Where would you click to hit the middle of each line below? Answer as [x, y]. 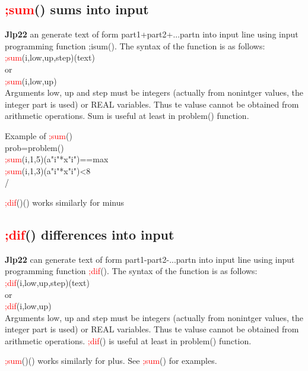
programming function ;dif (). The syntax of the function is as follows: [131, 271]
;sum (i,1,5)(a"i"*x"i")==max [57, 159]
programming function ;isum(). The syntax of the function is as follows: [135, 45]
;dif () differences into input [90, 234]
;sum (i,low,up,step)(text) [50, 57]
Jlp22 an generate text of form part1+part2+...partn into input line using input [152, 34]
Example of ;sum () [39, 135]
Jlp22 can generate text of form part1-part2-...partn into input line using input [150, 259]
